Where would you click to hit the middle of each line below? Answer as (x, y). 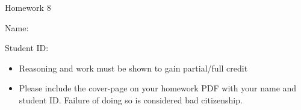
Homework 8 (28, 7)
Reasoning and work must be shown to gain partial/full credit (133, 68)
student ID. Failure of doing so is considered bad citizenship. (131, 99)
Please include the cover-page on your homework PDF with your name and (158, 88)
